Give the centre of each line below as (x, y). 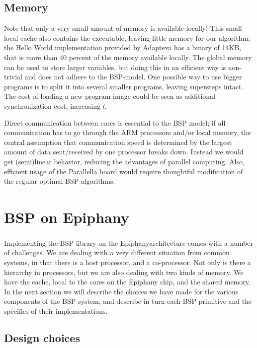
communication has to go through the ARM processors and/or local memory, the (128, 132)
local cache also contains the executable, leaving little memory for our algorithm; (127, 37)
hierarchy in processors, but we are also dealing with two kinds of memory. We (124, 272)
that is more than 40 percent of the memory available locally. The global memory (128, 57)
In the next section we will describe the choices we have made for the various (121, 291)
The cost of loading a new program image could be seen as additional (110, 96)
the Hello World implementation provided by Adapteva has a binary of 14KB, (123, 47)
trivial (13, 77)
